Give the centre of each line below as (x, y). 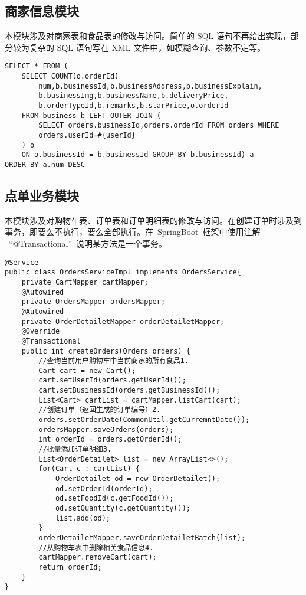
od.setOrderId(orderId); (104, 488)
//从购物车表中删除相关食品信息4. (96, 547)
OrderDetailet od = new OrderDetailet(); (138, 479)
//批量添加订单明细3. (75, 449)
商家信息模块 (42, 11)
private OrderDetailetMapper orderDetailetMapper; (123, 321)
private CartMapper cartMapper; (85, 282)
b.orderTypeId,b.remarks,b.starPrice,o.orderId (134, 106)
